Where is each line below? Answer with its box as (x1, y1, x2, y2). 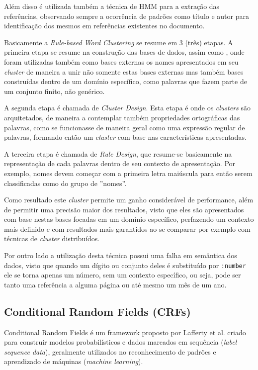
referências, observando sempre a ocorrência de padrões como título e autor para (4, 10, 249, 21)
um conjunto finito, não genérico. (4, 86, 105, 96)
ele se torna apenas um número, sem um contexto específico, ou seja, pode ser (4, 270, 241, 280)
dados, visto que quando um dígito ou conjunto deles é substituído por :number (4, 260, 246, 270)
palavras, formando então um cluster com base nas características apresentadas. (4, 132, 247, 142)
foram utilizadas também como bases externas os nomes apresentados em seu (4, 56, 239, 67)
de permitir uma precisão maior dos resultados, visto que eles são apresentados (4, 204, 244, 214)
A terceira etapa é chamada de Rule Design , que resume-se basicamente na (4, 148, 232, 159)
